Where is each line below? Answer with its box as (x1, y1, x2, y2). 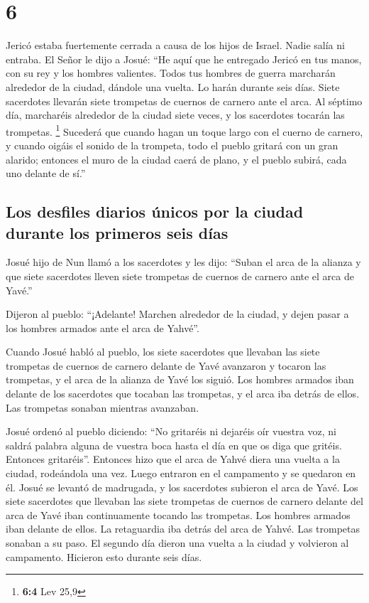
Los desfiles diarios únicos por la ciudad (6, 201, 304, 223)
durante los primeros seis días (6, 221, 228, 243)
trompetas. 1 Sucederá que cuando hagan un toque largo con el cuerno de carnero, (6, 122, 363, 139)
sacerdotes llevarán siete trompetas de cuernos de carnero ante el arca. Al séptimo (6, 93, 363, 108)
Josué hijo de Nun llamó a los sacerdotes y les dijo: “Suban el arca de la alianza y (6, 255, 361, 270)
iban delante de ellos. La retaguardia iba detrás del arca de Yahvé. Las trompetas (6, 521, 360, 536)
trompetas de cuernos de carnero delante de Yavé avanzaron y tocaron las (6, 358, 326, 373)
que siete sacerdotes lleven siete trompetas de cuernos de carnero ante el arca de (6, 268, 354, 283)
